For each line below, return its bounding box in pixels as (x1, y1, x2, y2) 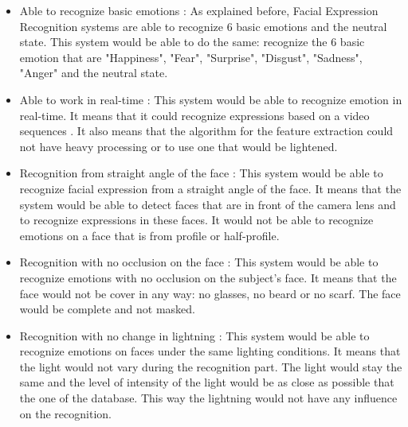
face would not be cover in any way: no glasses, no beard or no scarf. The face (19, 285, 401, 301)
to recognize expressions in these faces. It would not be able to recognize (19, 212, 374, 228)
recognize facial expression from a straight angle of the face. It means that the (19, 180, 402, 196)
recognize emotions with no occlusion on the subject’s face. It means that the (19, 269, 397, 285)
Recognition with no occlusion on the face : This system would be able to (19, 254, 379, 270)
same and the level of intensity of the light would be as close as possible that (19, 374, 394, 390)
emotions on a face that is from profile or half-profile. (19, 227, 280, 243)
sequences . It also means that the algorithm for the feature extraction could (19, 122, 394, 139)
